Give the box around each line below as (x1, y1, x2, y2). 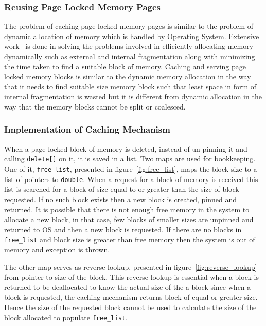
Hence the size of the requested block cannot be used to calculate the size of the (4, 301, 257, 312)
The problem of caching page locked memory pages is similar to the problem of (4, 21, 254, 31)
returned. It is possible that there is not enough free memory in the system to (4, 204, 250, 214)
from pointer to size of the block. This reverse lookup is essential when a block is (4, 271, 259, 282)
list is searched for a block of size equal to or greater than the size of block (4, 184, 239, 194)
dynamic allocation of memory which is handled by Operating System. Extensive (4, 30, 259, 41)
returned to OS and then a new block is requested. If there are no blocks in (4, 224, 242, 234)
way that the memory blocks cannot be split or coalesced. (4, 101, 186, 112)
